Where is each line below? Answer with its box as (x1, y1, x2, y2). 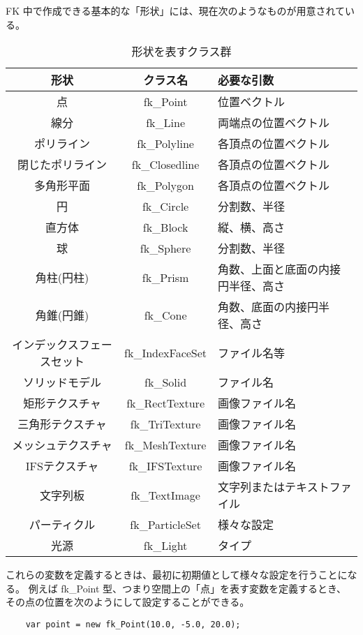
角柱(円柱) (35, 269, 89, 286)
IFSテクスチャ (25, 458, 99, 475)
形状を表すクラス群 (131, 43, 232, 60)
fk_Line (146, 114, 185, 130)
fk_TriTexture (130, 415, 201, 432)
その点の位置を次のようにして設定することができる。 (6, 595, 250, 609)
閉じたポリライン (17, 156, 108, 173)
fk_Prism (142, 269, 189, 285)
